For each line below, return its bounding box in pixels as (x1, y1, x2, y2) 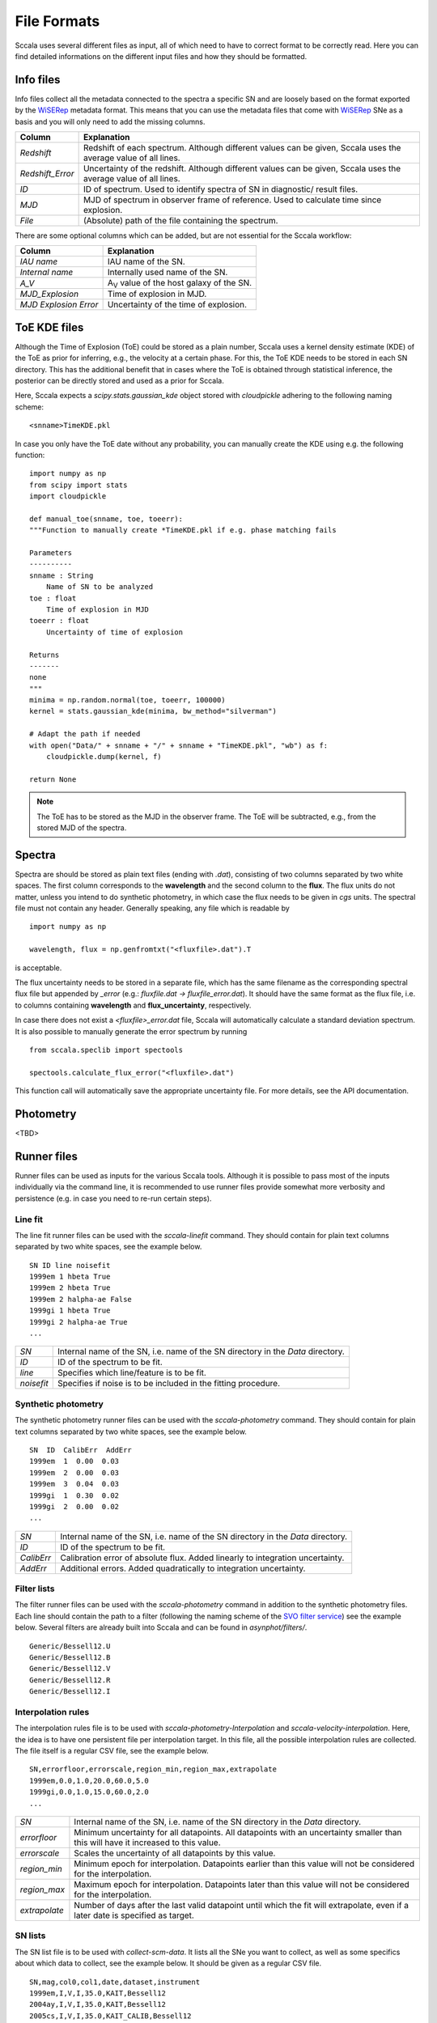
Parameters (29, 549, 73, 558)
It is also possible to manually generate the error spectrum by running (15, 1026, 248, 1036)
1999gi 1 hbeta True (29, 1306, 111, 1315)
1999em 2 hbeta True (29, 1283, 111, 1292)
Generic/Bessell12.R (29, 1675, 111, 1685)
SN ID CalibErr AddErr (29, 1445, 133, 1454)
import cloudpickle (29, 492, 107, 501)
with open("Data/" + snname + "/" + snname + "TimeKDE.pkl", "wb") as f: (29, 740, 329, 750)
